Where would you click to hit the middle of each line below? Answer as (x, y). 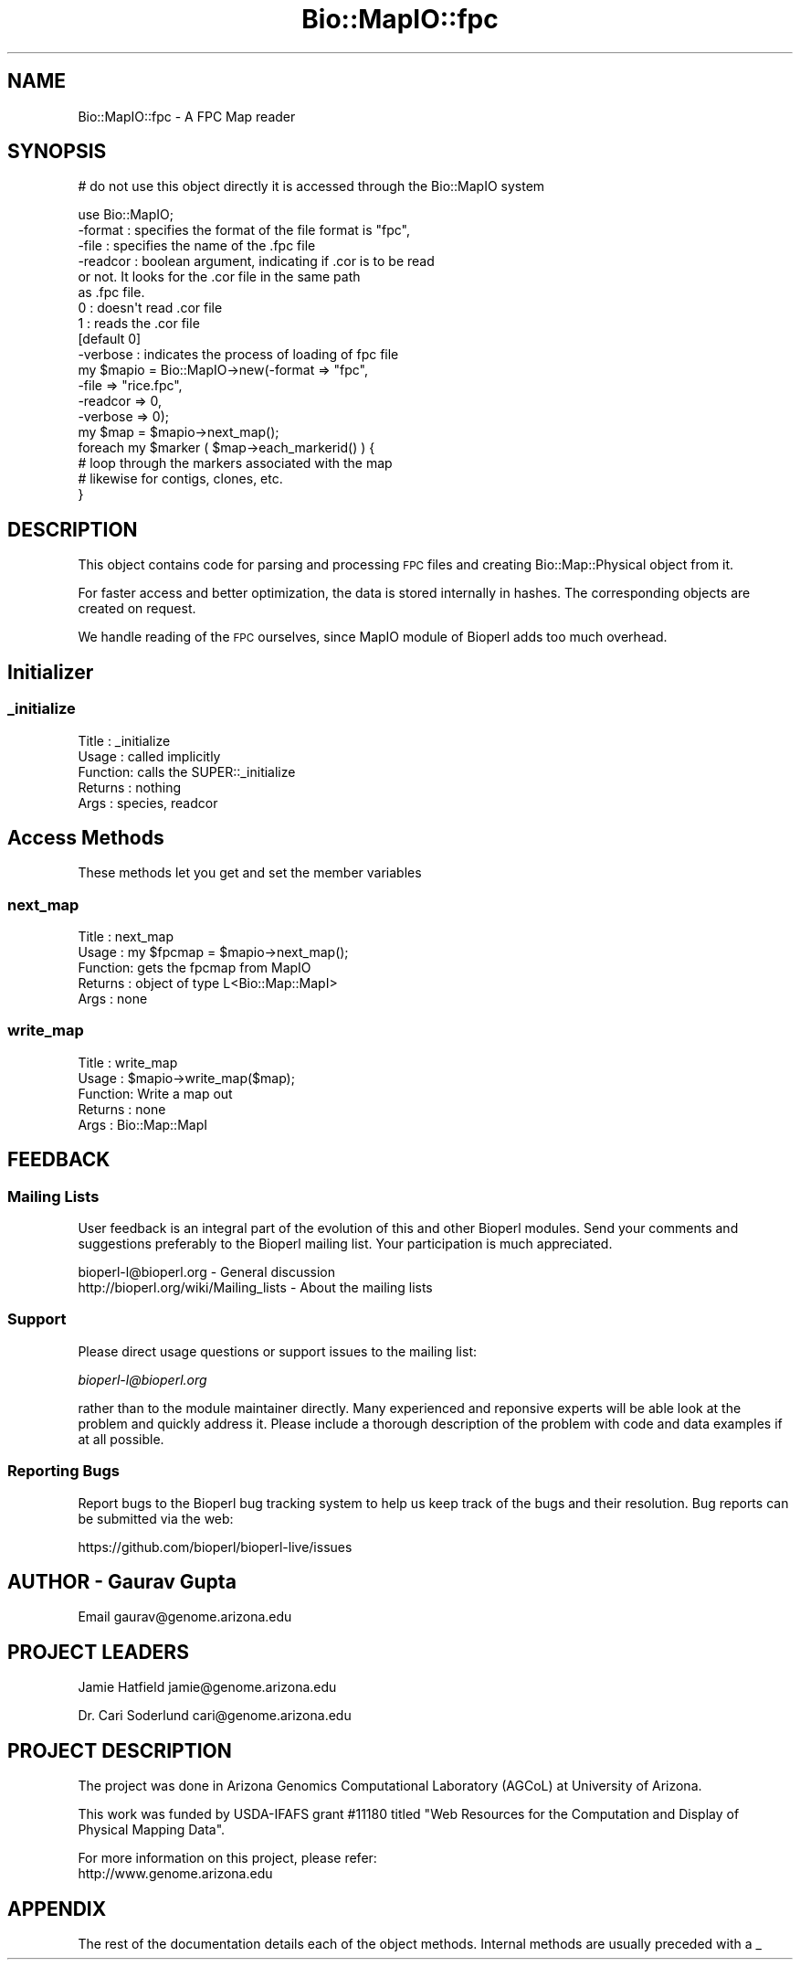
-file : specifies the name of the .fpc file (197, 246)
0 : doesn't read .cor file (150, 308)
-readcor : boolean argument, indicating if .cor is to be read (256, 261)
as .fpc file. (111, 292)
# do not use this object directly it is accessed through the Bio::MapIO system (311, 186)
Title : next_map (126, 937)
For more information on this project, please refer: (227, 1858)
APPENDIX (57, 1909)
